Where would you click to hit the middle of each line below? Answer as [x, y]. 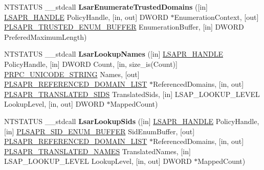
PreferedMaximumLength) [46, 37]
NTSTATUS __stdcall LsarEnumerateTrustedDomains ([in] [106, 7]
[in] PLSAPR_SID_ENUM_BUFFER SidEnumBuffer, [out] [100, 131]
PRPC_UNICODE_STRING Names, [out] [72, 74]
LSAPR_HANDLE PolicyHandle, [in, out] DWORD [86, 17]
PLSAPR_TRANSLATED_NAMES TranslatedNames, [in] [97, 151]
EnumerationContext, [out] [216, 17]
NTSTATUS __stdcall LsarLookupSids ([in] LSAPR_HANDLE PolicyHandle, [132, 121]
